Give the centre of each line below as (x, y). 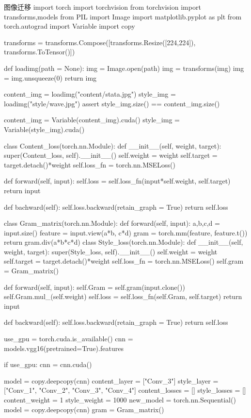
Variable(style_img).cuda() (44, 129)
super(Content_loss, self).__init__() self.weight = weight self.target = (111, 155)
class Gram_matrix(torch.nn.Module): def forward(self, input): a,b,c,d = (112, 223)
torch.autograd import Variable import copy (70, 26)
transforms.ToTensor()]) (39, 52)
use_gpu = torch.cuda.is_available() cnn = (69, 339)
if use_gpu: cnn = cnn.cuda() (48, 364)
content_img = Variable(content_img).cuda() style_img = (92, 120)
